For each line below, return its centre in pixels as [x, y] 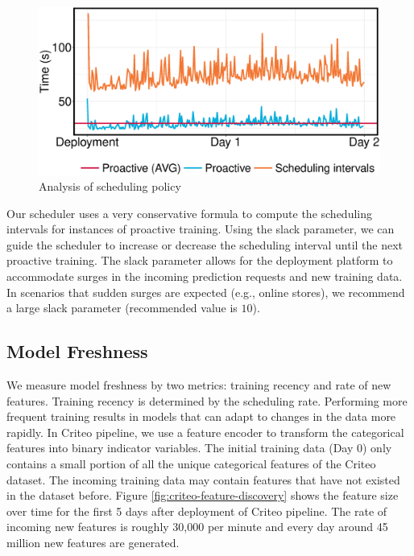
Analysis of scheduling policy [110, 186]
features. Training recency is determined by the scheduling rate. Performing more [207, 400]
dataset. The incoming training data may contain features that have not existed [203, 479]
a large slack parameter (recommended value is [122, 308]
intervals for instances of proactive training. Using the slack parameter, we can [201, 229]
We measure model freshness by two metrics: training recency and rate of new [199, 385]
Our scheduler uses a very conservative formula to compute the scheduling [189, 213]
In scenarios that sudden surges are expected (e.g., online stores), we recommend [206, 292]
